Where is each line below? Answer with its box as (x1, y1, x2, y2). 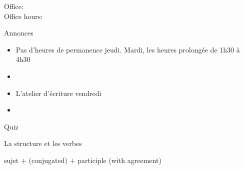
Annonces (4, 27, 33, 38)
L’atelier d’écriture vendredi (15, 87, 101, 98)
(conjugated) (28, 154, 67, 165)
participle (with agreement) (77, 154, 161, 165)
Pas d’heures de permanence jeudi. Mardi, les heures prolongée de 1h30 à (15, 44, 240, 54)
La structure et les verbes (4, 138, 82, 148)
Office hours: (4, 10, 43, 21)
